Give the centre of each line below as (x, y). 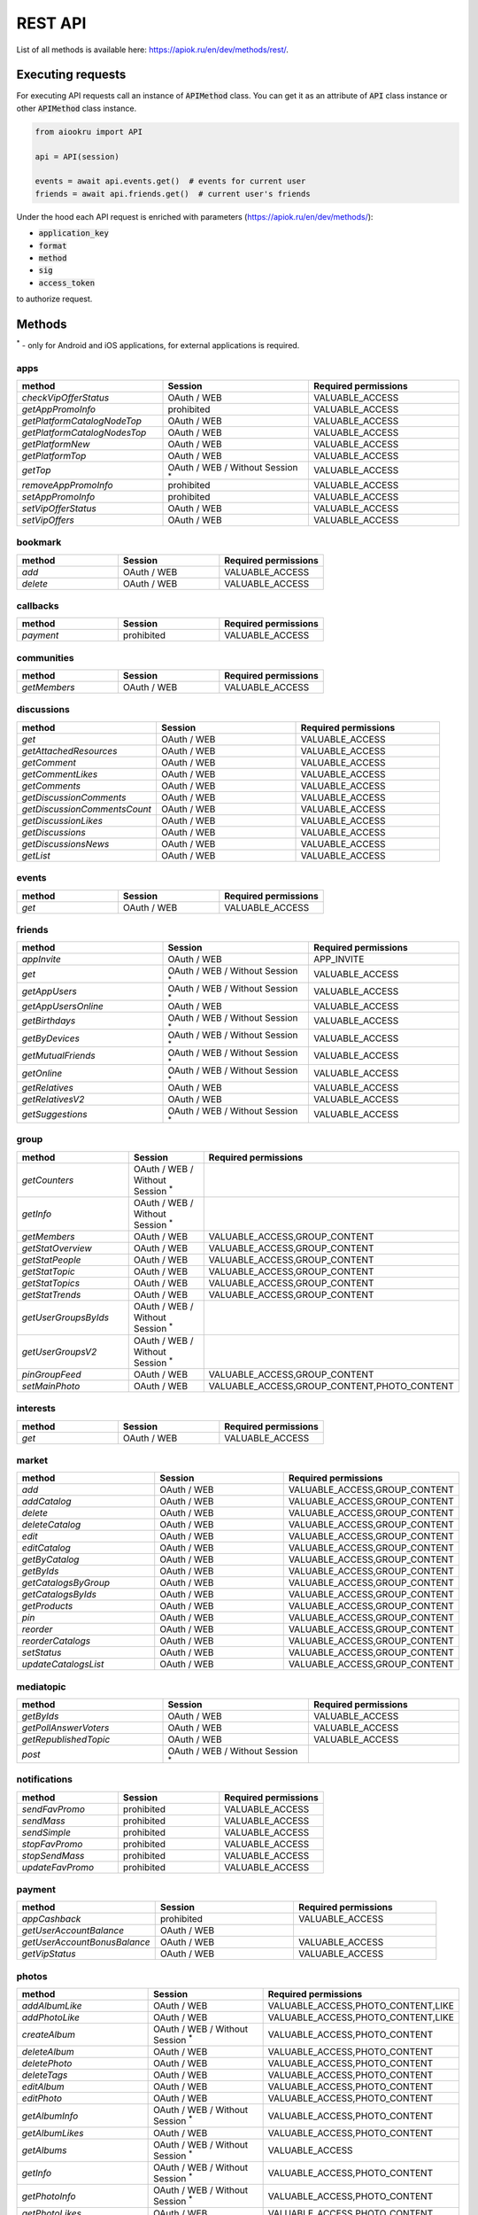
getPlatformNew (56, 445)
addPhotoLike (50, 2017)
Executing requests (71, 75)
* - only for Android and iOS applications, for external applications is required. (158, 345)
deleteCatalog (51, 1525)
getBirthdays (49, 1021)
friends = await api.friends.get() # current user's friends (173, 194)
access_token (67, 283)
